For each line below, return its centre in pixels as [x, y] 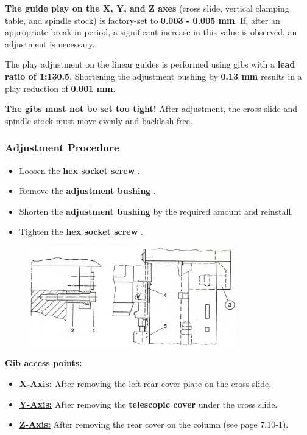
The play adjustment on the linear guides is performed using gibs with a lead [150, 64]
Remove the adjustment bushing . [87, 191]
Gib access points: [44, 363]
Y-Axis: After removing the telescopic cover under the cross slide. [148, 404]
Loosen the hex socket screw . [79, 170]
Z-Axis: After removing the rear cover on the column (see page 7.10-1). [154, 424]
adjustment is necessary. [50, 43]
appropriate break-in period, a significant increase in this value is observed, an [151, 32]
